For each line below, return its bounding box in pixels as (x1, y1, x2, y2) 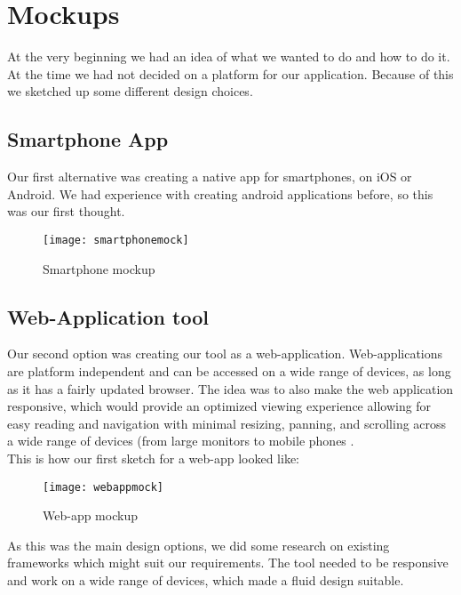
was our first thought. (7, 202, 125, 221)
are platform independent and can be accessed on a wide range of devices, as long (7, 361, 451, 380)
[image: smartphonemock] (43, 233, 189, 246)
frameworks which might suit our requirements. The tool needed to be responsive (7, 553, 449, 572)
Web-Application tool (7, 302, 209, 330)
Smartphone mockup (43, 259, 155, 277)
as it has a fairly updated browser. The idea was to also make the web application (7, 379, 454, 398)
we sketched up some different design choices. (7, 82, 253, 101)
